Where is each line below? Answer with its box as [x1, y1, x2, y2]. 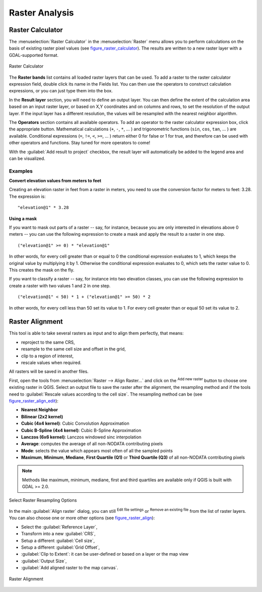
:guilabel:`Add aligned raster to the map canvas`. [21, 565, 118, 571]
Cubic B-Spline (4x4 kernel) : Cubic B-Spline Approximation [21, 427, 142, 433]
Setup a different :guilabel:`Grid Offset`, [21, 544, 100, 550]
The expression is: [9, 193, 46, 199]
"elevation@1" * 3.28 [17, 205, 69, 210]
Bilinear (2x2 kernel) [21, 414, 63, 419]
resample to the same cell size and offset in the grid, [21, 346, 126, 352]
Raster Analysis [9, 7, 74, 18]
